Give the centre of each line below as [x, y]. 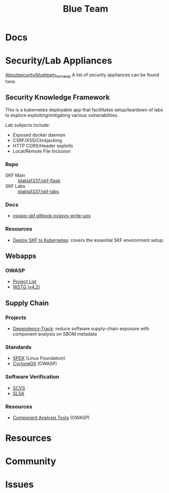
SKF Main [15, 176]
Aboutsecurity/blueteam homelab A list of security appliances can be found [82, 75]
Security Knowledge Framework [58, 97]
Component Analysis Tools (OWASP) [51, 417]
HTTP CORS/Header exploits [43, 146]
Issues [20, 485]
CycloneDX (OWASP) [35, 364]
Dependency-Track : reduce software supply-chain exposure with [81, 328]
